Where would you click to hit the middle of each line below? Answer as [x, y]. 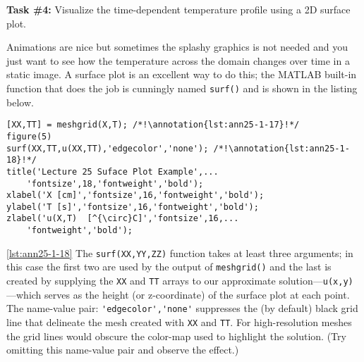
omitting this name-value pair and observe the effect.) [123, 350]
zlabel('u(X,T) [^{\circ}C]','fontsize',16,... [123, 219]
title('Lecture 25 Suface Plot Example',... [113, 171]
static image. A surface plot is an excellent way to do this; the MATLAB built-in [182, 74]
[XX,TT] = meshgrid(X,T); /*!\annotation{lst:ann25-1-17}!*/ [153, 125]
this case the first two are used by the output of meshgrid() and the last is [169, 267]
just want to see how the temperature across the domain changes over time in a [178, 60]
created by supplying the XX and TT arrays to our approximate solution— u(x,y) [180, 281]
